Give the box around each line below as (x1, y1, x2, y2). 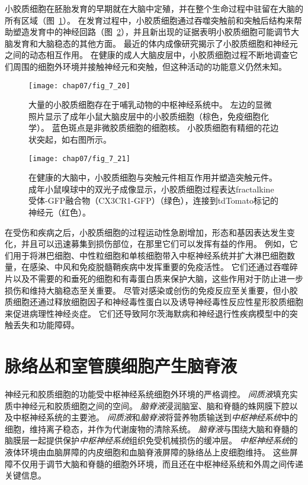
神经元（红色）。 (28, 206, 91, 219)
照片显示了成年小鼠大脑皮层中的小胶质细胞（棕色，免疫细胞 (28, 110, 261, 122)
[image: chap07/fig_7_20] (28, 81, 130, 90)
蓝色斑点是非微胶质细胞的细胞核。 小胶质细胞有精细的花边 (52, 121, 279, 134)
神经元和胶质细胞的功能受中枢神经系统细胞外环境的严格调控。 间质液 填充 (5, 388, 290, 400)
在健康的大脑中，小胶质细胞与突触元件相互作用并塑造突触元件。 (28, 171, 277, 184)
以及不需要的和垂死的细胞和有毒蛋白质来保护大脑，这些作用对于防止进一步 (12, 272, 303, 284)
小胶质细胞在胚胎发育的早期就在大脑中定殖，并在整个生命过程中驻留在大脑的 (5, 2, 303, 14)
